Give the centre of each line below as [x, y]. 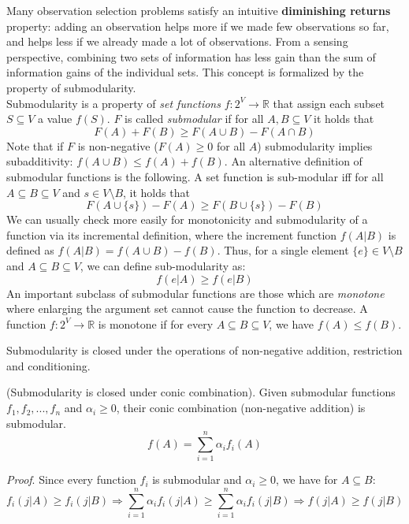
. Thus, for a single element [283, 250]
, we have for [307, 479]
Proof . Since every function [71, 479]
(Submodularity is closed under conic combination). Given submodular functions [201, 392]
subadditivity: [40, 161]
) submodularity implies [315, 145]
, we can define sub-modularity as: [163, 265]
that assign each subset [329, 103]
